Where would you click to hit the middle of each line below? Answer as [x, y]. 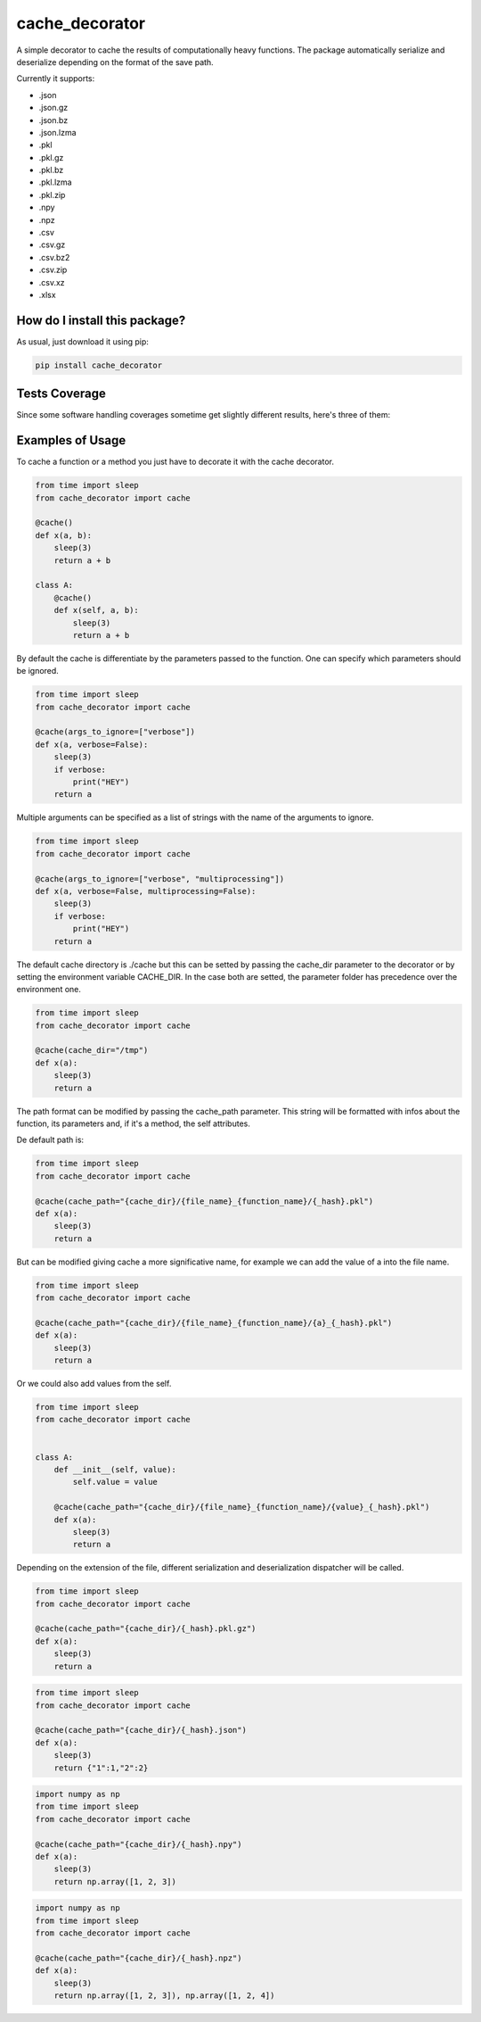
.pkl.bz [51, 170]
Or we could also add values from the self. [94, 1384]
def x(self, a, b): [97, 610]
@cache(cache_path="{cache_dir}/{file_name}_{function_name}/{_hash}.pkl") [204, 1201]
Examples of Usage [71, 440]
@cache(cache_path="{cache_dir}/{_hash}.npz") [139, 1958]
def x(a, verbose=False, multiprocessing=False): [146, 891]
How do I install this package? [101, 320]
